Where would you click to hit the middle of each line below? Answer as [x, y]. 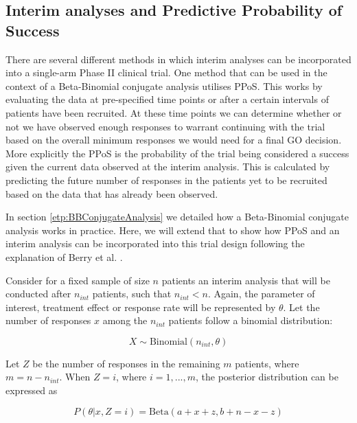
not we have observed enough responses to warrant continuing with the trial [165, 126]
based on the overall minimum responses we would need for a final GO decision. [174, 140]
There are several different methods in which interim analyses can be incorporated [178, 59]
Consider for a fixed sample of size [78, 280]
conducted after [38, 294]
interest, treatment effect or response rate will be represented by [141, 307]
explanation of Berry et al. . [64, 256]
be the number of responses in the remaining [126, 363]
